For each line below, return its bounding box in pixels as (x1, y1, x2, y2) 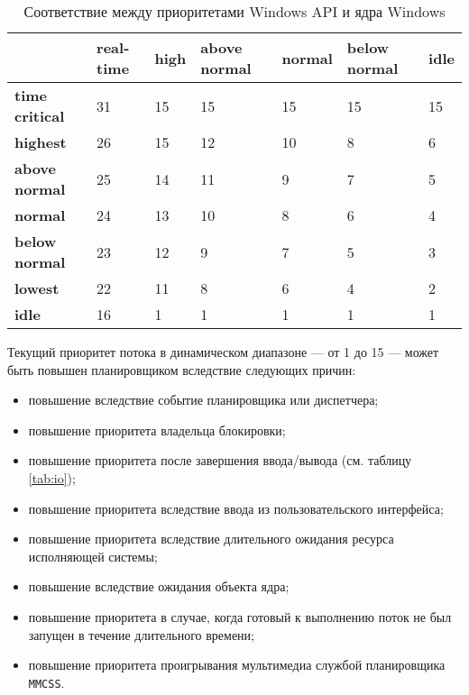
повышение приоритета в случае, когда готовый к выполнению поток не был (28, 607, 452, 626)
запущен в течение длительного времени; (28, 625, 254, 644)
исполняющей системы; (28, 546, 158, 565)
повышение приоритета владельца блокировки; (28, 420, 286, 439)
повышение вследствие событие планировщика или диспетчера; (28, 390, 379, 409)
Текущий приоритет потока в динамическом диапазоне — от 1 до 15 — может (7, 343, 439, 361)
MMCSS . (28, 672, 65, 691)
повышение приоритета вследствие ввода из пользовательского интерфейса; (28, 498, 444, 517)
